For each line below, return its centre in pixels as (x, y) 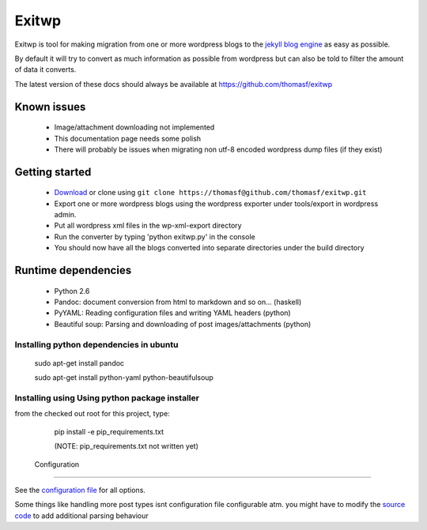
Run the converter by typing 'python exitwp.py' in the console (155, 236)
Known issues (50, 107)
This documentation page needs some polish (128, 138)
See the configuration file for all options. (80, 490)
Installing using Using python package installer (107, 397)
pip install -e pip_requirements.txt (109, 431)
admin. (65, 215)
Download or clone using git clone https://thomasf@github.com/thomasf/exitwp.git (210, 193)
